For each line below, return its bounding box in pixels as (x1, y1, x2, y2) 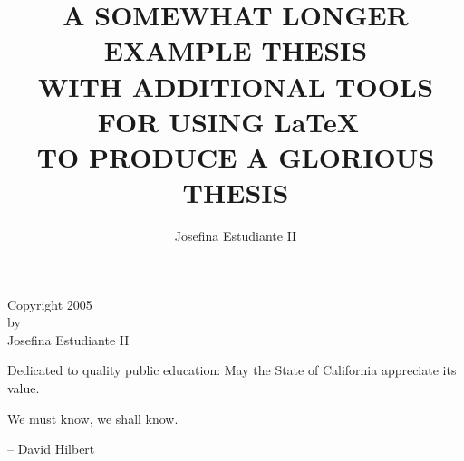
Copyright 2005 (7, 294, 92, 313)
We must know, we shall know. (7, 408, 179, 427)
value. (7, 379, 40, 398)
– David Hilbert (7, 439, 95, 458)
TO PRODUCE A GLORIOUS (36, 138, 435, 175)
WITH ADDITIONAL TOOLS (37, 67, 434, 104)
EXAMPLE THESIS (103, 32, 368, 69)
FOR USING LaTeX (97, 102, 360, 139)
